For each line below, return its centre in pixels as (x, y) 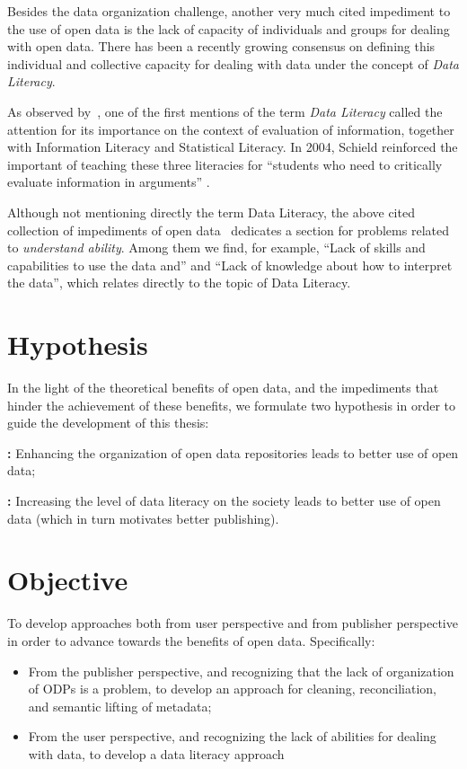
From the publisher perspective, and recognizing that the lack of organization (241, 671)
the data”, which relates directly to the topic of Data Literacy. (179, 283)
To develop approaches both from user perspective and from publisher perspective (233, 623)
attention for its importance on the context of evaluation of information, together (231, 129)
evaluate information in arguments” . (109, 182)
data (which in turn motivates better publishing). (143, 518)
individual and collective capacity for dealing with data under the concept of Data (233, 63)
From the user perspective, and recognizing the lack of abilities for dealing (232, 736)
